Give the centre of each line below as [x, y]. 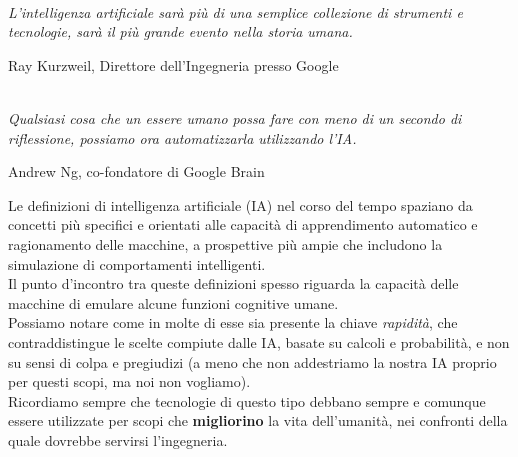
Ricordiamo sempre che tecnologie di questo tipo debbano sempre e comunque [247, 400]
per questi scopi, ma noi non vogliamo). [129, 381]
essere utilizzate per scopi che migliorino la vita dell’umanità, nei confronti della [258, 420]
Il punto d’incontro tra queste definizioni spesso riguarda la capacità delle [233, 283]
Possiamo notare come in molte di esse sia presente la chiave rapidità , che [233, 322]
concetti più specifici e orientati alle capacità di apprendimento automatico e [243, 224]
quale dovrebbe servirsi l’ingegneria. [118, 439]
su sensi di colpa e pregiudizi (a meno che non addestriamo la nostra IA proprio [252, 361]
